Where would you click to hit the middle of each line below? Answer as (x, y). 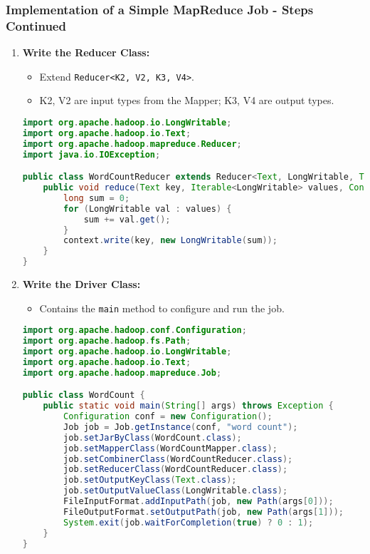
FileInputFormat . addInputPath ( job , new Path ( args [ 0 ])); (199, 502)
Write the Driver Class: (81, 284)
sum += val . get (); (127, 219)
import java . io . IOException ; (91, 154)
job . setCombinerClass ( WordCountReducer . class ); (178, 459)
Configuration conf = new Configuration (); (168, 417)
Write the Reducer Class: (86, 52)
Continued (36, 25)
